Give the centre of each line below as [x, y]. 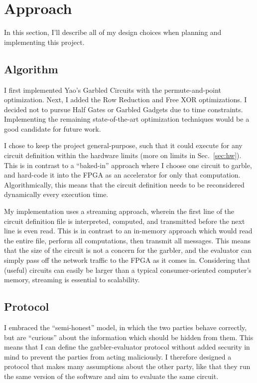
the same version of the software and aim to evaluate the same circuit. [111, 376]
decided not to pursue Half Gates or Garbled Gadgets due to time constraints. [124, 109]
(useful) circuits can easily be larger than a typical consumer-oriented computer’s [128, 270]
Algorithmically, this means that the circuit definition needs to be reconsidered [124, 184]
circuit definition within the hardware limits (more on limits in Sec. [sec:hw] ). [123, 155]
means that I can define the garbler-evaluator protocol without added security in [127, 347]
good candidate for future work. [53, 128]
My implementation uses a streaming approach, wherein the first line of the [119, 211]
